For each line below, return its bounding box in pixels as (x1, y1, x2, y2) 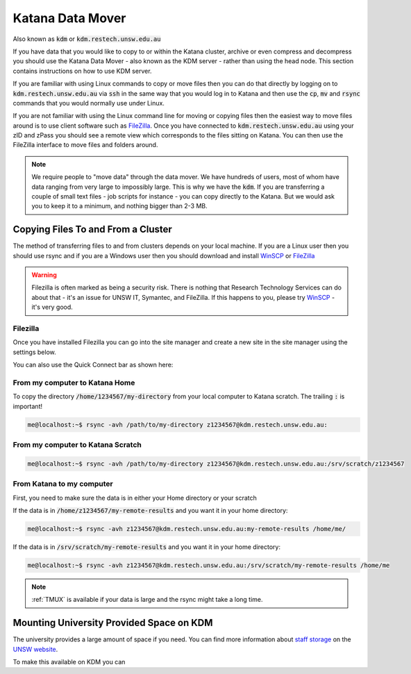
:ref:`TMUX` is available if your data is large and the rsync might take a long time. (31, 596, 263, 604)
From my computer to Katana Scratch (12, 440, 142, 450)
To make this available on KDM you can (12, 657, 126, 666)
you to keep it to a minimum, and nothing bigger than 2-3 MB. (31, 202, 208, 210)
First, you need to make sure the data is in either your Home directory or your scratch (12, 494, 257, 502)
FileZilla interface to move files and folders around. (12, 141, 158, 149)
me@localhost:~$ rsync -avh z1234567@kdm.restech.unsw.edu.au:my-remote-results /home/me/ (27, 525, 346, 532)
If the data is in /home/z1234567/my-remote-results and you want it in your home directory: (12, 506, 288, 514)
